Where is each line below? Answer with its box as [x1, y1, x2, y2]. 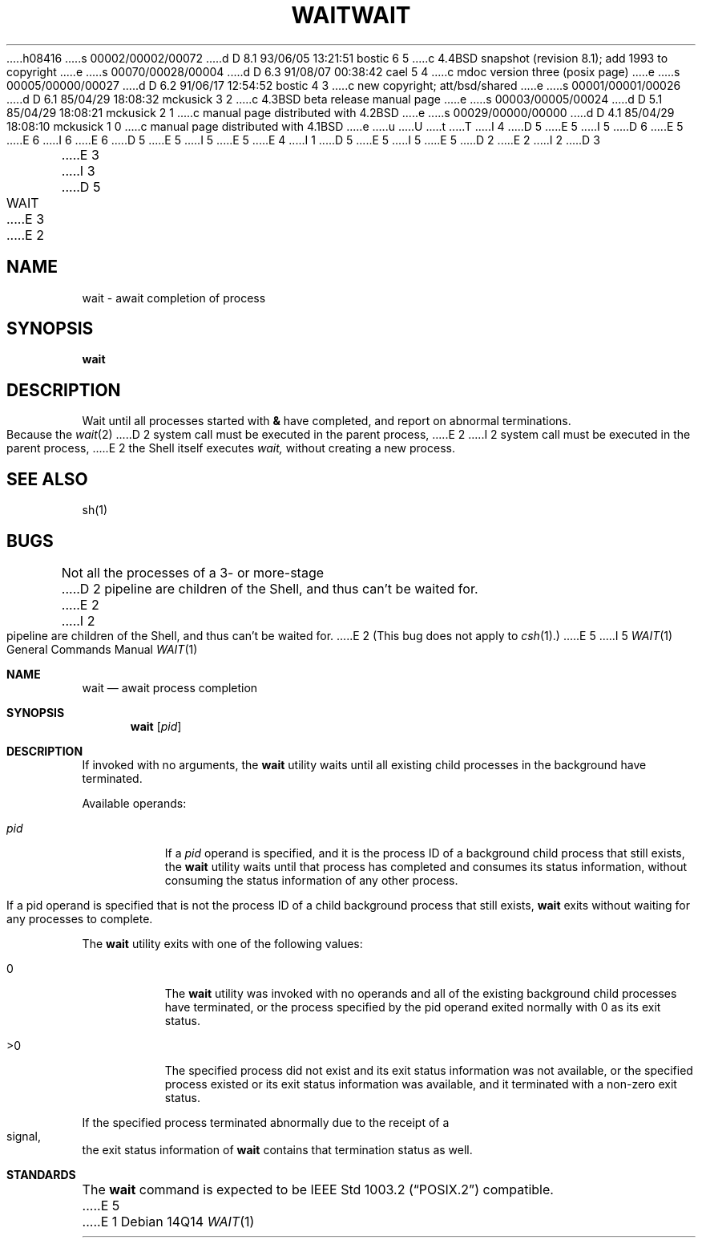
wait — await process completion [82, 680, 258, 695]
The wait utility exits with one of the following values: [82, 936, 363, 950]
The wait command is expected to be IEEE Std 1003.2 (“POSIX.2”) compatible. [82, 1181, 554, 1197]
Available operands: [82, 796, 187, 810]
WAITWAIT [291, 2, 411, 29]
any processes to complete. [6, 911, 153, 926]
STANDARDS [6, 1167, 76, 1181]
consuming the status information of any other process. [164, 873, 458, 887]
